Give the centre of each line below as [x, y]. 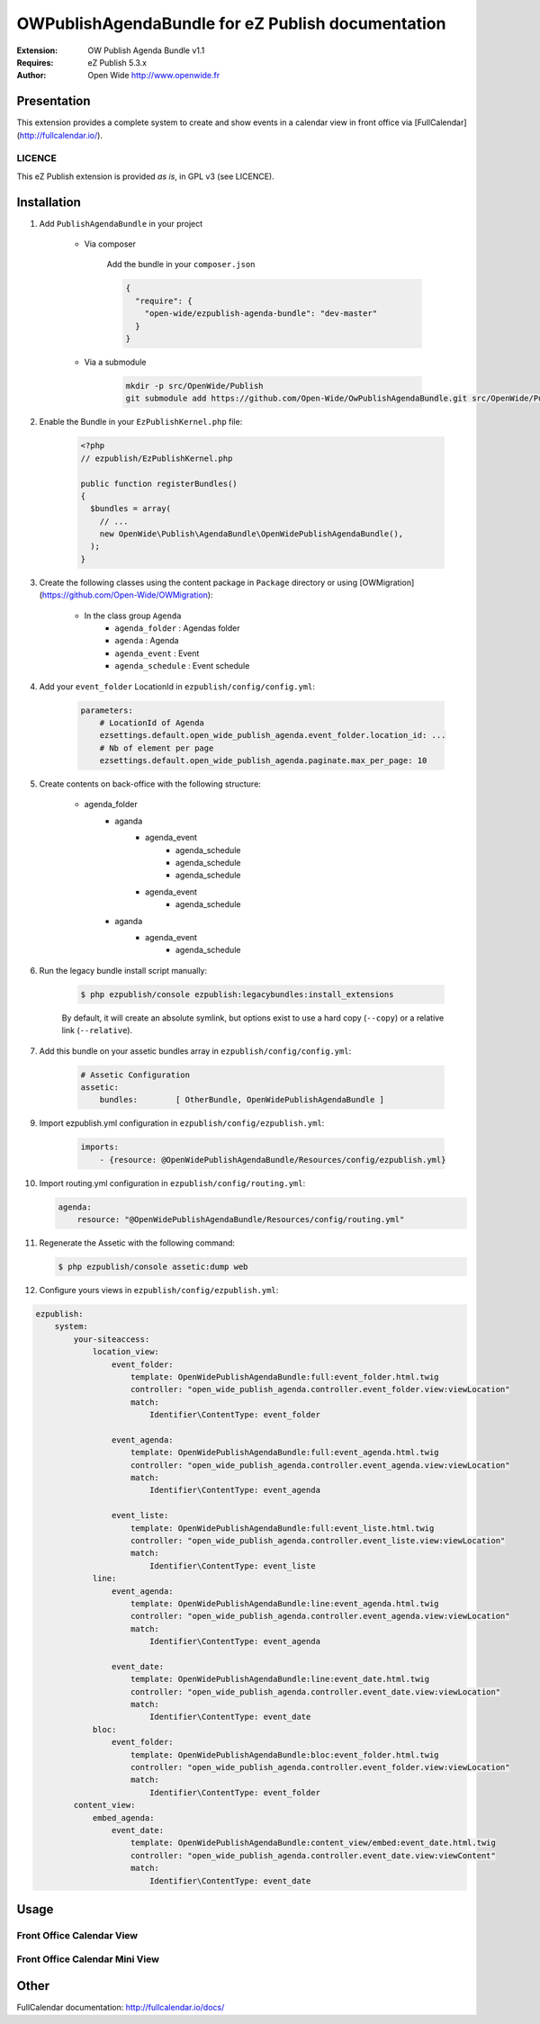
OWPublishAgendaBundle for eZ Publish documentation [231, 23]
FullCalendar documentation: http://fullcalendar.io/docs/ [121, 2008]
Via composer [110, 244]
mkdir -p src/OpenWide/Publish [195, 386]
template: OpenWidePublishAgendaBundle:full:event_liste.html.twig [283, 1528]
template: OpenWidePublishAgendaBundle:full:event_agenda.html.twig [285, 1453]
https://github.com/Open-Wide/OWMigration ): [127, 595]
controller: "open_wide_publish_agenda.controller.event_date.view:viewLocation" [316, 1691]
